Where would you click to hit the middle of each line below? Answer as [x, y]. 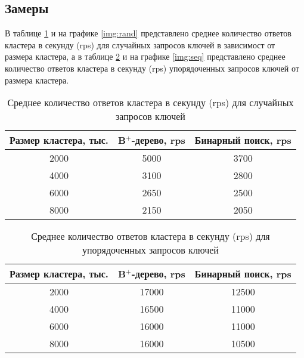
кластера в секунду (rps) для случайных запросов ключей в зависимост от [140, 44]
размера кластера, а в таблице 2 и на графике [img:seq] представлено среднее [145, 56]
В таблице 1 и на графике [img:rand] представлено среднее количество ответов [148, 33]
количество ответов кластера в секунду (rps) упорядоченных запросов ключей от [152, 68]
